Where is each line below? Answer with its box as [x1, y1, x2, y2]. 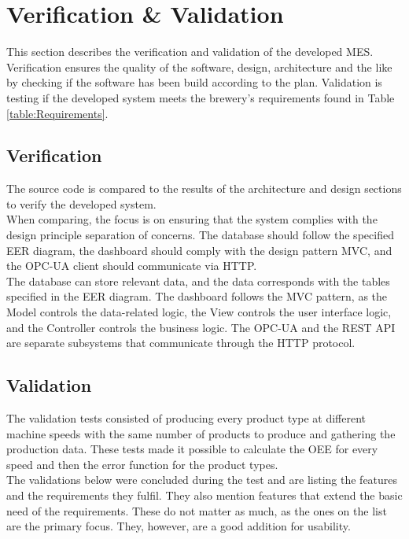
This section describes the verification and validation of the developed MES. [6, 43, 374, 60]
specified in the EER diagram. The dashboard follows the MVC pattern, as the [6, 288, 388, 305]
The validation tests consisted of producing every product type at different [6, 410, 367, 426]
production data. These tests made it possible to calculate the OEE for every [6, 441, 378, 457]
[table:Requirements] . [6, 105, 109, 121]
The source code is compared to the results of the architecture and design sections [6, 180, 402, 197]
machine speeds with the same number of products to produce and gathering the [6, 425, 396, 441]
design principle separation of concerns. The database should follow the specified [6, 227, 394, 243]
